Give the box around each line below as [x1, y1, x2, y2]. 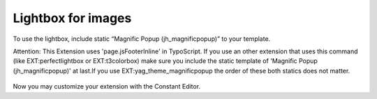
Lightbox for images [13, 10, 132, 26]
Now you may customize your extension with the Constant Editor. [13, 82, 201, 91]
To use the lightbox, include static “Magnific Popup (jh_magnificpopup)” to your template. [13, 35, 271, 43]
